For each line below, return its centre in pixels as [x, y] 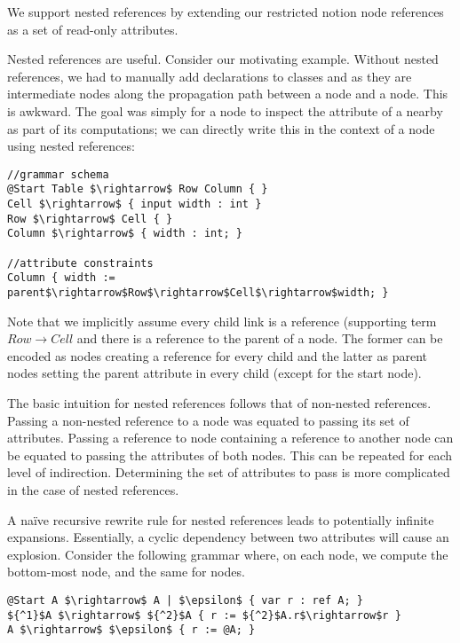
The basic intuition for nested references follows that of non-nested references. [219, 403]
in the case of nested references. [93, 490]
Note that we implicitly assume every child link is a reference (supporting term [222, 321]
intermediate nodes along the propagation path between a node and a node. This [228, 94]
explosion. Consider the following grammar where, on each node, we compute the [228, 554]
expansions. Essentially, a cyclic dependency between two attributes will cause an [228, 537]
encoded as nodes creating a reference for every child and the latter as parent [217, 355]
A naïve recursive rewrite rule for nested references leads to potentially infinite [221, 519]
